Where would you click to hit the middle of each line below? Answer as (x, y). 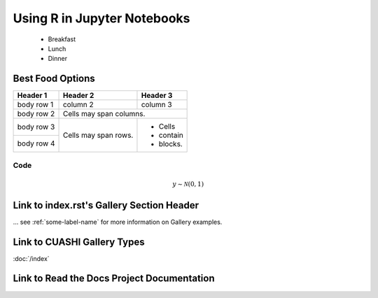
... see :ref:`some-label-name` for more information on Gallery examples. (118, 222)
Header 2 (78, 96)
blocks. (171, 144)
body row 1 (35, 105)
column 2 (78, 105)
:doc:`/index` (31, 258)
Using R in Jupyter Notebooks (101, 18)
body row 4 (36, 143)
